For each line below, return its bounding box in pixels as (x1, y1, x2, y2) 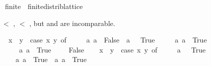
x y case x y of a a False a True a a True (8, 34, 207, 45)
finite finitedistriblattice (5, 1, 83, 11)
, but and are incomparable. (29, 17, 115, 28)
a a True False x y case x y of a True (19, 44, 206, 54)
